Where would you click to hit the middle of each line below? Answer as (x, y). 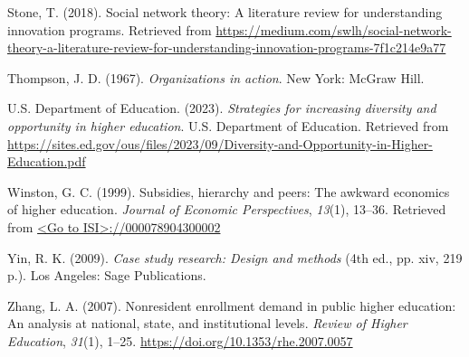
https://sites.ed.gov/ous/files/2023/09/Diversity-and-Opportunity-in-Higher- (220, 143)
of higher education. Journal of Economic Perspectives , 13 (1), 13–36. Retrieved (227, 209)
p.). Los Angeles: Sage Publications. (107, 275)
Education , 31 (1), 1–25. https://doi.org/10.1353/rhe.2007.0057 (180, 340)
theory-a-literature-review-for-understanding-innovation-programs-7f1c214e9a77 (227, 47)
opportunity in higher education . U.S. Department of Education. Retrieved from (228, 125)
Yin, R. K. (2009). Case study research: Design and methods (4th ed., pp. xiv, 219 (235, 257)
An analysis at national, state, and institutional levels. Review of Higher (207, 323)
